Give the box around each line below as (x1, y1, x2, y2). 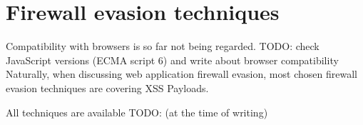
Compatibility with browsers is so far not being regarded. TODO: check (6, 39, 319, 54)
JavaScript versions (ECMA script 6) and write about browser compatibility (6, 52, 339, 67)
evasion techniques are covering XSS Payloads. (6, 80, 209, 95)
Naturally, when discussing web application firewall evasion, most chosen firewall (6, 66, 357, 81)
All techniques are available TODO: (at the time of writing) (6, 104, 268, 119)
